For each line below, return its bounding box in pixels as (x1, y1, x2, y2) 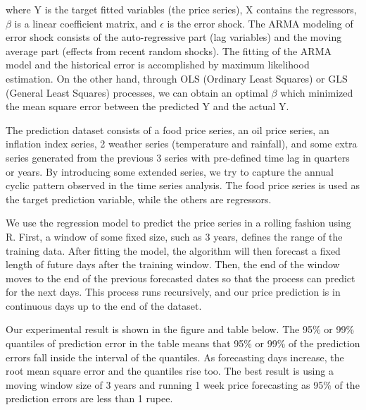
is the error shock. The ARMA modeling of (167, 16, 353, 30)
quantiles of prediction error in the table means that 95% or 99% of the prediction (6, 336, 360, 351)
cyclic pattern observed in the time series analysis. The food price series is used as (6, 178, 360, 193)
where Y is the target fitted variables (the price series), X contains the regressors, (6, 2, 357, 16)
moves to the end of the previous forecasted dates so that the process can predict (6, 270, 355, 285)
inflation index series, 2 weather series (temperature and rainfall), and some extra (6, 136, 358, 151)
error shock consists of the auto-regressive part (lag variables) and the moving (6, 30, 342, 44)
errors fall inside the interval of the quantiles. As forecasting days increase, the (6, 349, 344, 364)
